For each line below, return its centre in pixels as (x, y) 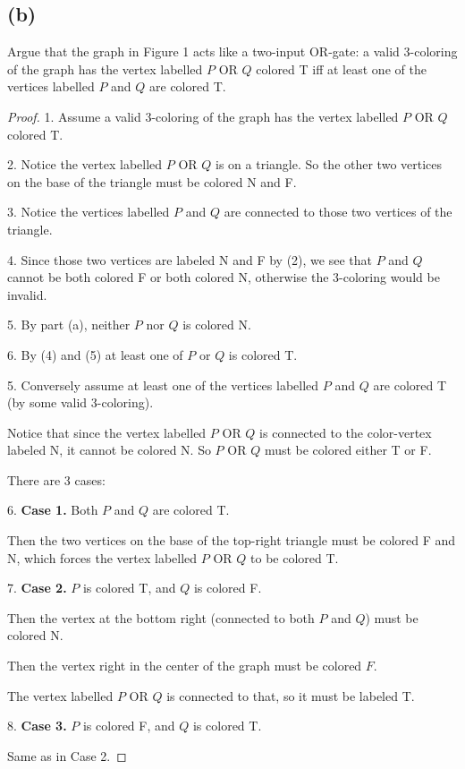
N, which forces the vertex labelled (102, 557)
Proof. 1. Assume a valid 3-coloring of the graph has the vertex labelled (203, 116)
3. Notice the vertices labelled (89, 212)
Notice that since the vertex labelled (107, 432)
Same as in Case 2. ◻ (67, 755)
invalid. (27, 294)
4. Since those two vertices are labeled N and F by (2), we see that (190, 259)
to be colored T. (295, 557)
